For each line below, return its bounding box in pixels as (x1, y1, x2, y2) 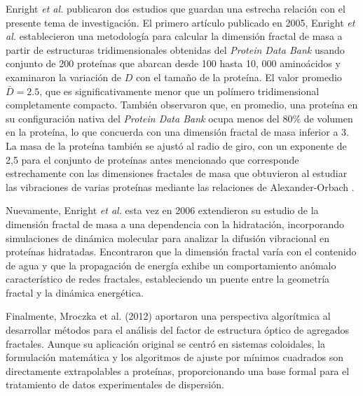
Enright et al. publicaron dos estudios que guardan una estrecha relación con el (6, 1, 345, 15)
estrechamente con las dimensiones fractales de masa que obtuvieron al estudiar (6, 166, 348, 181)
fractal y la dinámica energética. (6, 285, 144, 299)
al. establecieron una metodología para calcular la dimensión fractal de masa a (6, 29, 343, 43)
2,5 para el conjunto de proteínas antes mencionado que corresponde (6, 152, 299, 167)
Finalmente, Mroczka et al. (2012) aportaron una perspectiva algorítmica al (6, 309, 331, 323)
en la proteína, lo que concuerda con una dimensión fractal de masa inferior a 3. (6, 125, 349, 139)
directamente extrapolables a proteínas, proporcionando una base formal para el (6, 363, 350, 378)
